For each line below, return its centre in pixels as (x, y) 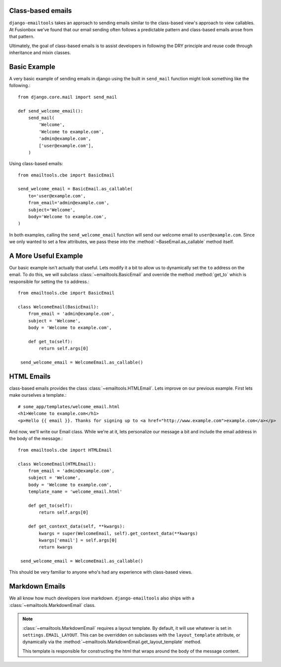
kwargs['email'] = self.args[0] (78, 540)
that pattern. (22, 37)
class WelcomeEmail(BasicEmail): (58, 307)
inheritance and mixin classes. (40, 53)
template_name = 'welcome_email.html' (75, 492)
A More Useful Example (46, 256)
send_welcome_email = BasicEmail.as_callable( (75, 189)
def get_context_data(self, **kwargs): (76, 526)
